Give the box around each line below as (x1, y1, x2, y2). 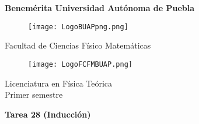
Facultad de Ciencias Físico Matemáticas (5, 39, 151, 51)
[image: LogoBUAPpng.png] (28, 22, 128, 31)
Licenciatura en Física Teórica (5, 77, 113, 89)
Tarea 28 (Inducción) (5, 108, 91, 120)
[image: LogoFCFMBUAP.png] (28, 60, 132, 68)
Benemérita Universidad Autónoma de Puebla (5, 2, 195, 13)
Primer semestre (5, 88, 63, 101)
